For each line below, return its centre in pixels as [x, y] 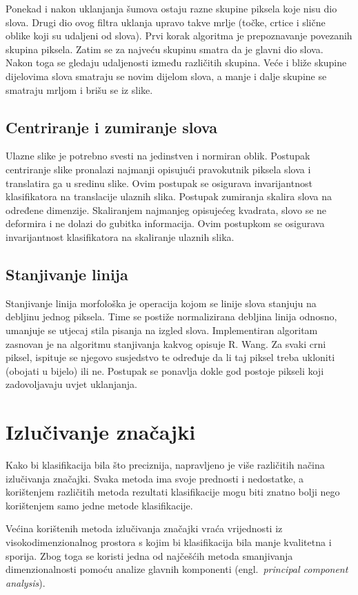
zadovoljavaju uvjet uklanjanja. [72, 384]
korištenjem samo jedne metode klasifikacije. [99, 505]
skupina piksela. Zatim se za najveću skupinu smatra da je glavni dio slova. [165, 49]
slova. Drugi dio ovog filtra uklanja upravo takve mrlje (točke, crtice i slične [166, 22]
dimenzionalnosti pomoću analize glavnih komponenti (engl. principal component [177, 569]
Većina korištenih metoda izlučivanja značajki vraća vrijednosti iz [144, 528]
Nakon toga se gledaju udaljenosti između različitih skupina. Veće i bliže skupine [176, 62]
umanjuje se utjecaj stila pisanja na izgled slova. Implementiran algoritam [162, 330]
